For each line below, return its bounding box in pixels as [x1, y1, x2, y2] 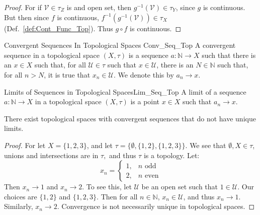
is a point [130, 96, 160, 107]
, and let [86, 139, 113, 150]
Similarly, [4, 201, 33, 211]
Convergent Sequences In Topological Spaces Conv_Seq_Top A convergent [4, 40, 236, 50]
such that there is [202, 49, 256, 60]
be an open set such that [141, 181, 218, 192]
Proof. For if [4, 2, 42, 12]
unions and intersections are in [4, 150, 99, 160]
